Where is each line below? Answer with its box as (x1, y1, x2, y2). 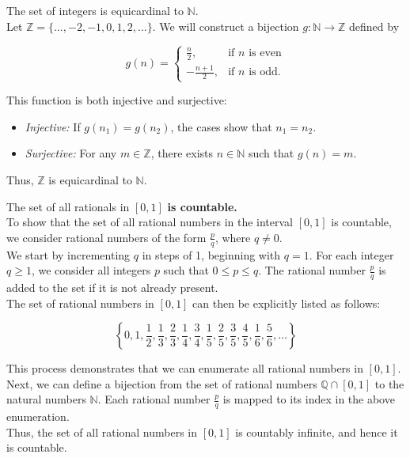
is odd (249, 66, 278, 78)
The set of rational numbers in (6, 294, 154, 311)
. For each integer (309, 246, 394, 263)
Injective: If (25, 118, 81, 134)
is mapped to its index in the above (222, 391, 395, 407)
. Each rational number (97, 391, 211, 407)
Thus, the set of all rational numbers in (6, 423, 198, 440)
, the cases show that (170, 118, 272, 134)
